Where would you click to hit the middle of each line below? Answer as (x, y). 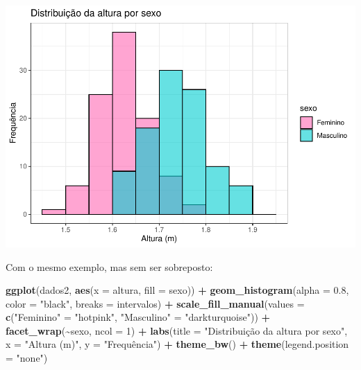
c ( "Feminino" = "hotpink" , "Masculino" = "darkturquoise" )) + (138, 317)
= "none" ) (27, 358)
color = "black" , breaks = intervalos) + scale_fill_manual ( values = (155, 303)
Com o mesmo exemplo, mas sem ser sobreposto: (109, 266)
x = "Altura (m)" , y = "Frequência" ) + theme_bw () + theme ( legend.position (177, 344)
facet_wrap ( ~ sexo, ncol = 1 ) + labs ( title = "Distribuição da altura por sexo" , (177, 330)
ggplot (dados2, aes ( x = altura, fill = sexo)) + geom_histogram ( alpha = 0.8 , (177, 290)
